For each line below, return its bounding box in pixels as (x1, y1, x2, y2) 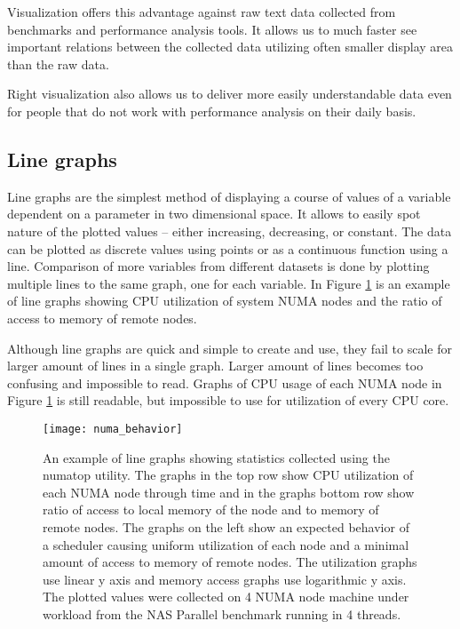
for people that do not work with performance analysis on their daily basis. (7, 101, 416, 120)
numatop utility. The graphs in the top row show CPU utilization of (43, 466, 414, 484)
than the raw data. (7, 54, 109, 73)
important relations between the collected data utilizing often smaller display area (7, 37, 454, 56)
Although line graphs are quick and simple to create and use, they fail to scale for (7, 338, 452, 357)
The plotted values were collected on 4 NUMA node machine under (43, 587, 409, 606)
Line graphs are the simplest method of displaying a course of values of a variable (7, 187, 451, 205)
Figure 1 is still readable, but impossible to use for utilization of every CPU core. (7, 391, 449, 410)
